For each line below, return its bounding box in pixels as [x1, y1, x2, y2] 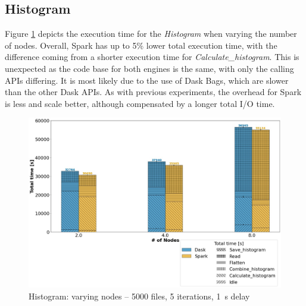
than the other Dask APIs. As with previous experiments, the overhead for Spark [5, 86, 302, 98]
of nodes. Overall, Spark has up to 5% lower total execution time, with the [5, 39, 277, 51]
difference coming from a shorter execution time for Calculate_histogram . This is [5, 51, 299, 63]
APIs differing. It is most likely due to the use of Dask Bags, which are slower [5, 74, 289, 86]
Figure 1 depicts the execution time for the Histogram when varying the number [5, 27, 297, 40]
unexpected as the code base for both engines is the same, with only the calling [5, 62, 294, 74]
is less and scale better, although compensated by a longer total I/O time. [5, 97, 275, 109]
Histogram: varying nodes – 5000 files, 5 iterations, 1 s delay [29, 289, 250, 302]
